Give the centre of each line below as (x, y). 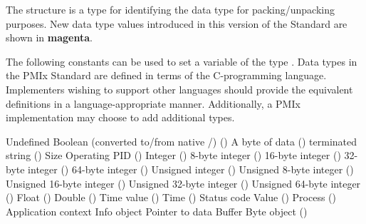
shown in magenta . (49, 37)
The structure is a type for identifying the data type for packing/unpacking (170, 9)
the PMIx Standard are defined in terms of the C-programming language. (166, 75)
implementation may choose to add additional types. (120, 117)
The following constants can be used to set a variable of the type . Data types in (182, 61)
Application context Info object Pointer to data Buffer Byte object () (157, 211)
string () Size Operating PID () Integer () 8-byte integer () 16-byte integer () (173, 155)
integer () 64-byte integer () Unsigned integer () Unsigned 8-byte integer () (191, 169)
